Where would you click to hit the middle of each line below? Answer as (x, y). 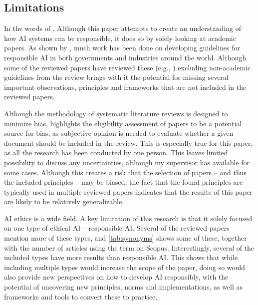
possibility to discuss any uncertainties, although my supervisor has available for (127, 162)
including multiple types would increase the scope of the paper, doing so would (125, 267)
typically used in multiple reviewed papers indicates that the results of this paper (129, 191)
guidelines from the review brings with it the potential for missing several (116, 77)
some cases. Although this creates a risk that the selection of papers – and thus (125, 172)
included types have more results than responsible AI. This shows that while (121, 257)
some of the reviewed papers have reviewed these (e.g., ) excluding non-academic (128, 67)
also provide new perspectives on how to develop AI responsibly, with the (116, 277)
